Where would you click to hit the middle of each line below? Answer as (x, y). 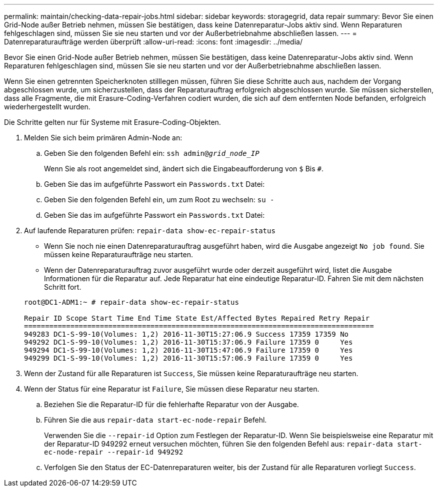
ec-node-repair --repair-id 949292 (114, 452)
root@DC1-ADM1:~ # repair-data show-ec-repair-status (131, 302)
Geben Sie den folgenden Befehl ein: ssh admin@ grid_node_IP (152, 153)
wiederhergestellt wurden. (47, 107)
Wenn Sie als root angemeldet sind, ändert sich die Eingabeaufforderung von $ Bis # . (184, 169)
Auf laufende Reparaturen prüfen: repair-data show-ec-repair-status (150, 231)
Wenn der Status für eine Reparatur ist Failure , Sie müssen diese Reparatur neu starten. (172, 389)
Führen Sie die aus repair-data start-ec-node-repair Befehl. (155, 420)
